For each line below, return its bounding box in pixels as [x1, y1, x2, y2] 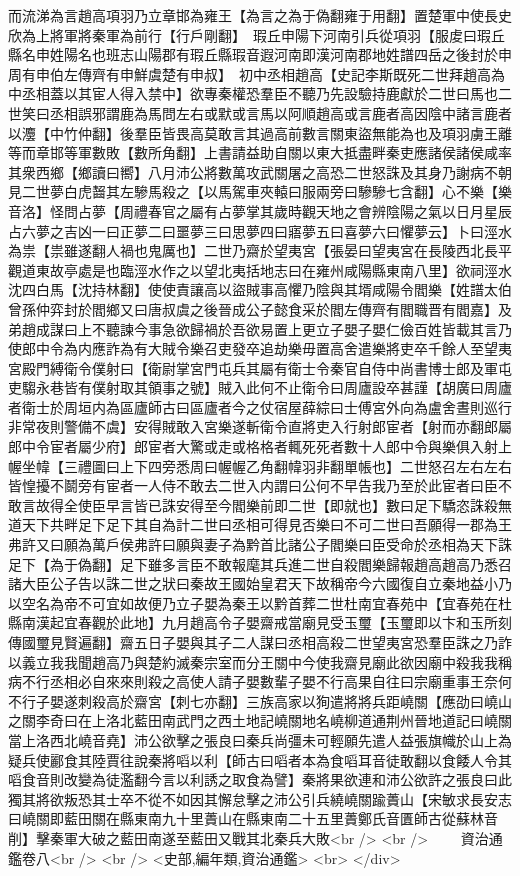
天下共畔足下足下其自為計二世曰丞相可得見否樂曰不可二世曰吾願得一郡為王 [21, 514, 512, 535]
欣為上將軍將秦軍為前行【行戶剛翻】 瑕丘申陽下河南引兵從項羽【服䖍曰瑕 [8, 24, 491, 45]
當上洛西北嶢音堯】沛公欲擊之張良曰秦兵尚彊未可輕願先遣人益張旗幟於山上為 [8, 729, 512, 750]
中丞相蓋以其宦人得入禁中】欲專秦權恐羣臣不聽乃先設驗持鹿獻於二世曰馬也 [8, 83, 498, 104]
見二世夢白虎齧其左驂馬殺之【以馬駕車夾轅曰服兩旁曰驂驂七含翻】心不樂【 [8, 181, 498, 202]
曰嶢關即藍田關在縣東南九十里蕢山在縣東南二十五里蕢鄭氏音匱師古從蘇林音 [8, 808, 498, 829]
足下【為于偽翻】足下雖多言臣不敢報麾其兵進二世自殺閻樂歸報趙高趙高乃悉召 [8, 553, 512, 574]
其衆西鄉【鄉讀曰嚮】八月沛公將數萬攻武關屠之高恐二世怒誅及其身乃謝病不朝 [8, 161, 512, 182]
